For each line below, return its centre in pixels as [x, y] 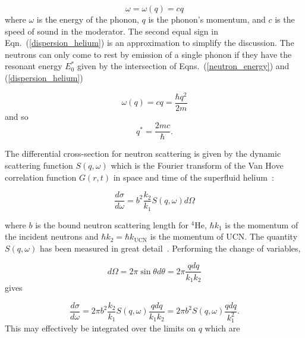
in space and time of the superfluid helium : [194, 177]
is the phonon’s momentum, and [207, 19]
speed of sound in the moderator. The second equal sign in [111, 31]
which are [222, 328]
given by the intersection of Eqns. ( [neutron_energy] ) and [183, 66]
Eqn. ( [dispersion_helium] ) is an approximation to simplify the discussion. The [150, 43]
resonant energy [34, 66]
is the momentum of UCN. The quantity [224, 236]
